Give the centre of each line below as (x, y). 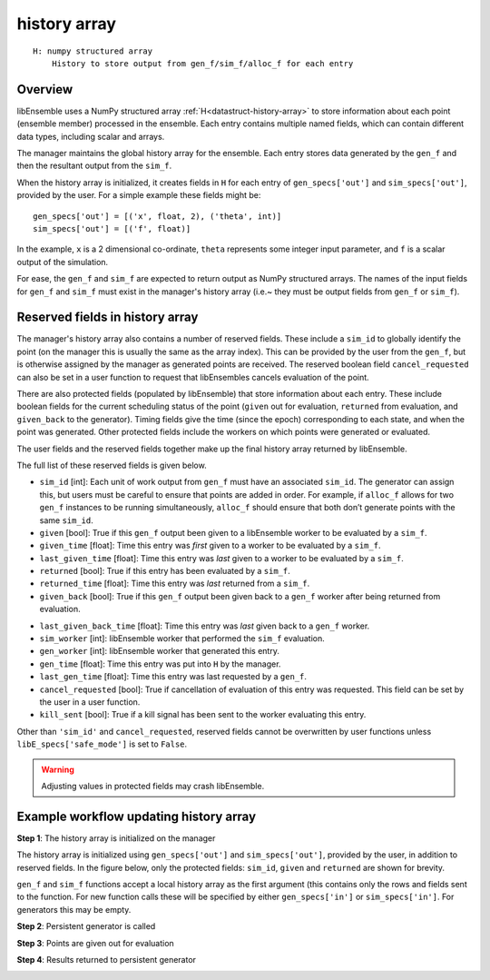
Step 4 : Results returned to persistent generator (107, 959)
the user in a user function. (90, 702)
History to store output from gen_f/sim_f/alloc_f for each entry (202, 63)
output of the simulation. (63, 262)
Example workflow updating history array (137, 816)
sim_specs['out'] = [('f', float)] (112, 228)
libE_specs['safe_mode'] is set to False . (102, 744)
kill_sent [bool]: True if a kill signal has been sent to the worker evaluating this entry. (203, 715)
